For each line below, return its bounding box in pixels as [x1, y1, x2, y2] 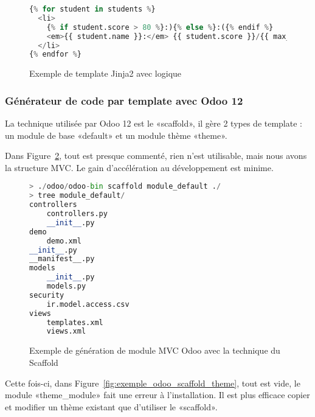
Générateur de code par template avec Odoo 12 [5, 93, 243, 108]
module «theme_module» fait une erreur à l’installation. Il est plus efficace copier [5, 388, 310, 401]
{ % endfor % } [29, 50, 81, 59]
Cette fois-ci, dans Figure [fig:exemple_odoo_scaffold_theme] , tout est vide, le [5, 376, 300, 389]
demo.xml [46, 236, 81, 245]
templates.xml [46, 318, 103, 327]
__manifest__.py [29, 254, 95, 264]
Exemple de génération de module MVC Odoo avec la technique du [29, 344, 280, 357]
